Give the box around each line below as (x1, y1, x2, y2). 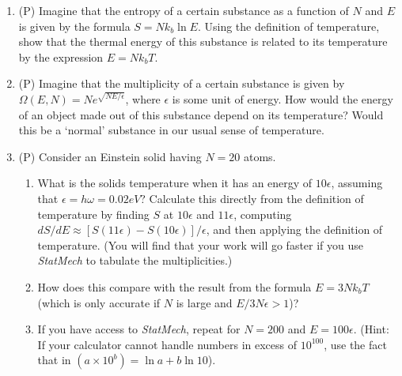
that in (37, 352, 71, 368)
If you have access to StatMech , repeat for (37, 321, 241, 337)
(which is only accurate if (37, 294, 161, 310)
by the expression (18, 48, 104, 65)
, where (125, 90, 161, 107)
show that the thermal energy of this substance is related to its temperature (18, 33, 388, 50)
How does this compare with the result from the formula (37, 278, 312, 295)
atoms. (243, 148, 276, 164)
